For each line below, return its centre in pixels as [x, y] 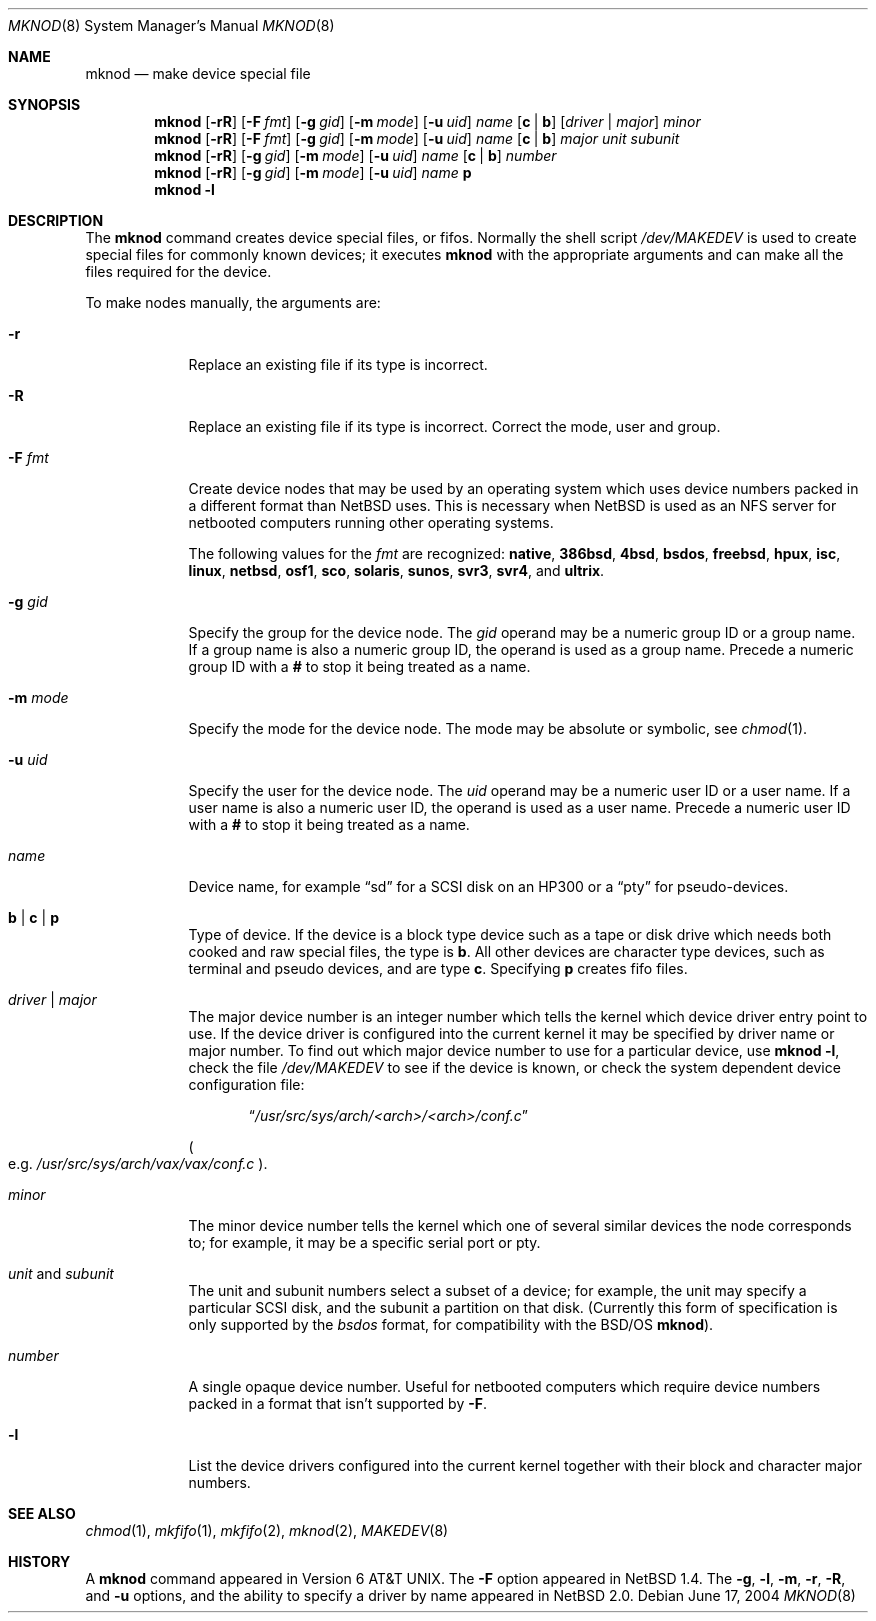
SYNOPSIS [44, 104]
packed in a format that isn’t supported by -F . [338, 1403]
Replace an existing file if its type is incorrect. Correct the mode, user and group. [454, 426]
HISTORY [39, 1561]
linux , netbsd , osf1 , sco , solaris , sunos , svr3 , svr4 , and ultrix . [396, 570]
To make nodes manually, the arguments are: [233, 302]
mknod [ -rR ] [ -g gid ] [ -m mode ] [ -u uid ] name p [313, 172]
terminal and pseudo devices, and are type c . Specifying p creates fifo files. [438, 968]
